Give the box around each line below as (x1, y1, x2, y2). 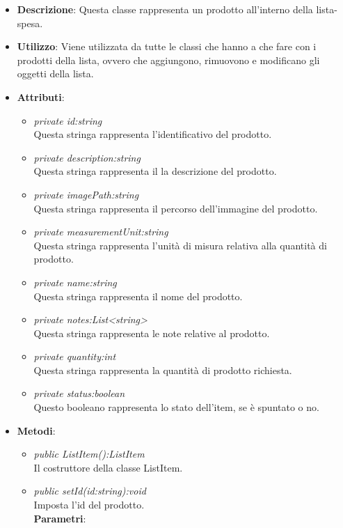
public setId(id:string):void (33, 483, 146, 498)
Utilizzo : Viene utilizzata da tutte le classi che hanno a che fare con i (17, 39, 317, 54)
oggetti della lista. (17, 66, 94, 81)
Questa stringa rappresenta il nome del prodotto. (33, 288, 243, 303)
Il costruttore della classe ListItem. (33, 460, 183, 474)
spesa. (17, 15, 43, 30)
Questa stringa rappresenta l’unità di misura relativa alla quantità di (33, 238, 327, 252)
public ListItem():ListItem (33, 447, 145, 461)
